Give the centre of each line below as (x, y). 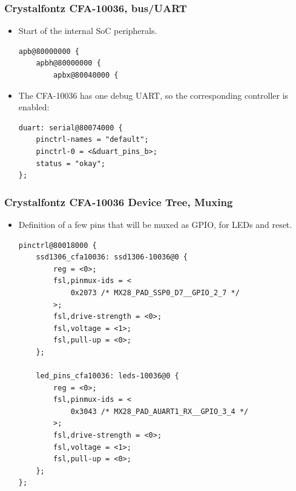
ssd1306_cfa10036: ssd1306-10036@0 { (112, 257)
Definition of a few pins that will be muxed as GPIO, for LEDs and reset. (155, 224)
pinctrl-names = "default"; (92, 140)
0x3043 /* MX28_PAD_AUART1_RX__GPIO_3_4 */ (160, 411)
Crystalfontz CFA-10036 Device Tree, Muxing (119, 202)
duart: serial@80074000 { (71, 128)
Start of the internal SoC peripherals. (88, 31)
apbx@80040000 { (86, 75)
